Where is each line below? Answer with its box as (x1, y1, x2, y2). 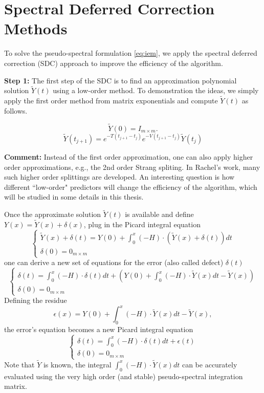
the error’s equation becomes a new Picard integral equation (4, 324, 193, 335)
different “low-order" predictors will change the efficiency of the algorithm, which (4, 181, 257, 192)
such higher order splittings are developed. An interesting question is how (4, 171, 235, 182)
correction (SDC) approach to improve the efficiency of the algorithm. (4, 57, 223, 68)
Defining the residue (4, 295, 67, 305)
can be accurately (182, 359, 237, 369)
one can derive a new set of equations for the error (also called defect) (4, 257, 224, 268)
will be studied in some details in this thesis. (4, 191, 144, 202)
